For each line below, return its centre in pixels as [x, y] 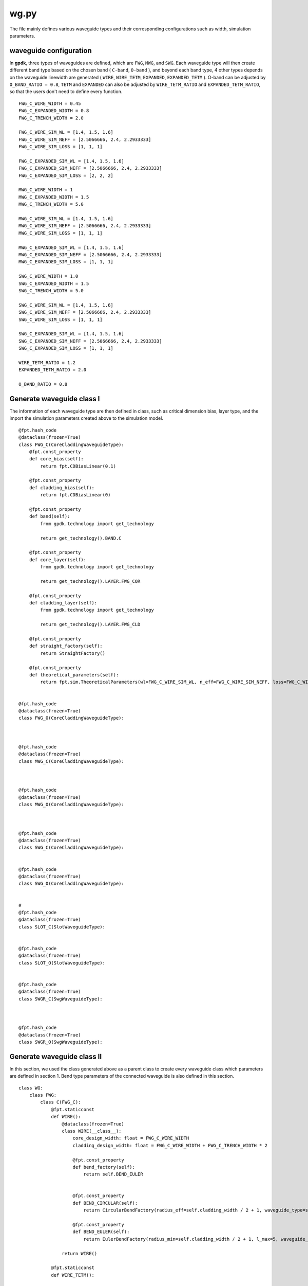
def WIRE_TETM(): [73, 1275]
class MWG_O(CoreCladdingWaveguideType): [71, 805]
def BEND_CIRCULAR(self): [105, 1203]
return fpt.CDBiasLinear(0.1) [78, 466]
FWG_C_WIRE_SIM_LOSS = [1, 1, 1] [61, 147]
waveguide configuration [51, 51]
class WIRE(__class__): [92, 1131]
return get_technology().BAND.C [81, 538]
